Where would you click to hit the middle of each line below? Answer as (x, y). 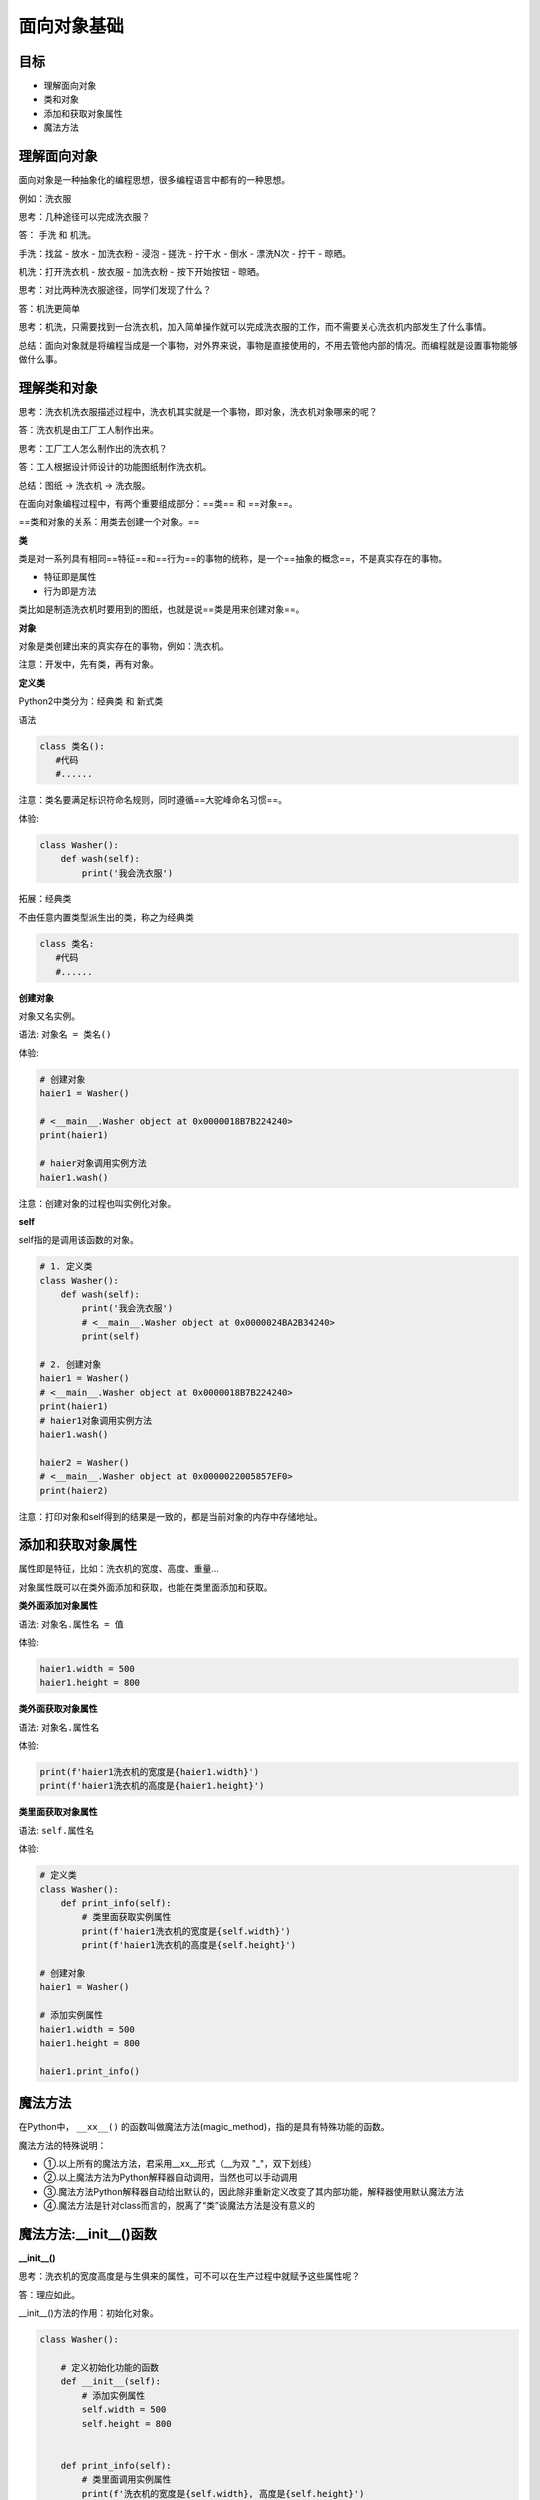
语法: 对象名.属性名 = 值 (71, 1624)
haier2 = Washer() (84, 1462)
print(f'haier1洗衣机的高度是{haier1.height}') (152, 1786)
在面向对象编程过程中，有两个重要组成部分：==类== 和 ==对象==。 (158, 503)
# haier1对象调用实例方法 (96, 1420)
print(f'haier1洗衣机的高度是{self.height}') (189, 1945)
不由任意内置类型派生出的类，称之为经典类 (106, 917)
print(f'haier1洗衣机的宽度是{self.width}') (186, 1931)
